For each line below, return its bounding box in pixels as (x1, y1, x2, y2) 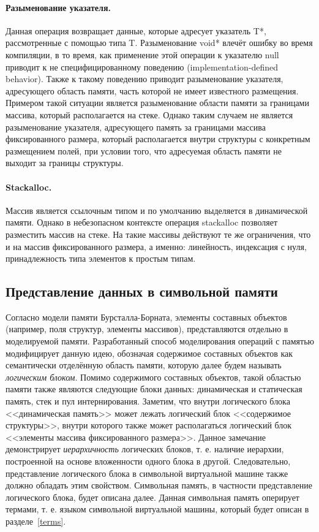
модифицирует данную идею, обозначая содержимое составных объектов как (6, 346, 293, 359)
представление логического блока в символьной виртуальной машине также (6, 466, 288, 479)
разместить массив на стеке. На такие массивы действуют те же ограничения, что (6, 227, 311, 240)
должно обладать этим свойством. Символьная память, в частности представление (6, 479, 312, 492)
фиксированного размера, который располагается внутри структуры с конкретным (6, 132, 310, 145)
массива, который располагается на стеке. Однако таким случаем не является (6, 108, 293, 121)
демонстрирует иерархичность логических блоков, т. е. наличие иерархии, (6, 443, 284, 455)
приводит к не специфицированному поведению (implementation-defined (6, 60, 279, 73)
